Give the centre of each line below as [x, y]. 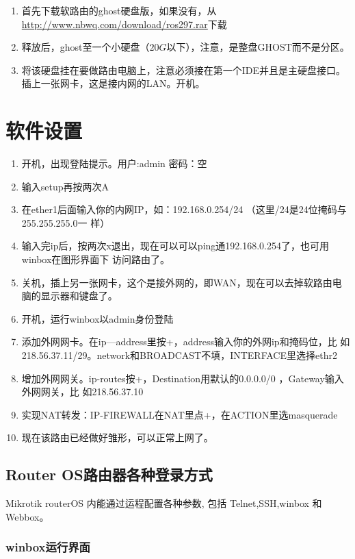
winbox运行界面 [48, 547]
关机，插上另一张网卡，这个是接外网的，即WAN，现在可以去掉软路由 [177, 282]
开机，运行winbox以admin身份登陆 [97, 318]
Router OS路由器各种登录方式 [109, 474]
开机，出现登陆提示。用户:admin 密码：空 [114, 163]
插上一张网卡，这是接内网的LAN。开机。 [113, 83]
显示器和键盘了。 [79, 296]
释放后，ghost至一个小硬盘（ [86, 47]
